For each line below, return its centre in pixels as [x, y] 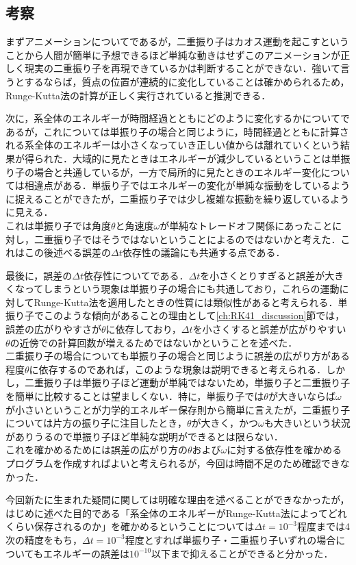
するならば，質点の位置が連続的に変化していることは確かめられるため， [187, 81]
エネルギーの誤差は [86, 553]
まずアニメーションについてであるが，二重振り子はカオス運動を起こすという [177, 41]
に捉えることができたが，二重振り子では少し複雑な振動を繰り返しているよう [178, 198]
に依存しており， [143, 329]
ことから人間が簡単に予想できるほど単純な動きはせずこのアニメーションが [173, 54]
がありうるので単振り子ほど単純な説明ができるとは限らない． [144, 436]
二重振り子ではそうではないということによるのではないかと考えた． [187, 239]
